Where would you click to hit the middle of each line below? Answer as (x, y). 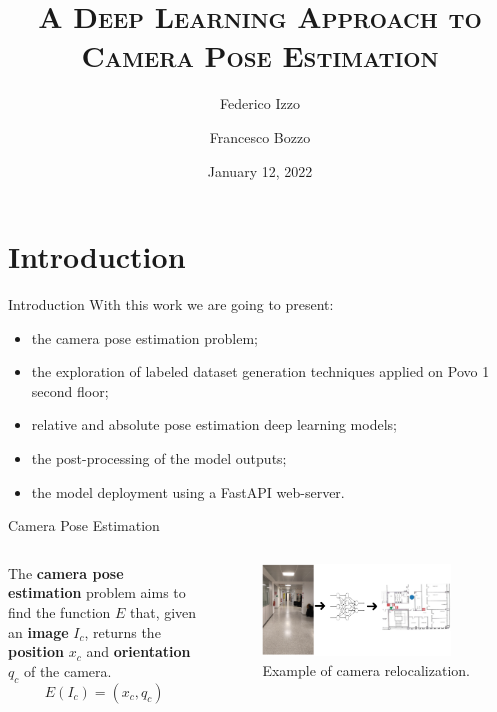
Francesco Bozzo (260, 136)
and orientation (138, 651)
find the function (59, 611)
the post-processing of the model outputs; (159, 458)
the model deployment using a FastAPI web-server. (188, 491)
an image (38, 631)
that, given (163, 611)
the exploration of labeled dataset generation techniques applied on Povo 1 (260, 371)
